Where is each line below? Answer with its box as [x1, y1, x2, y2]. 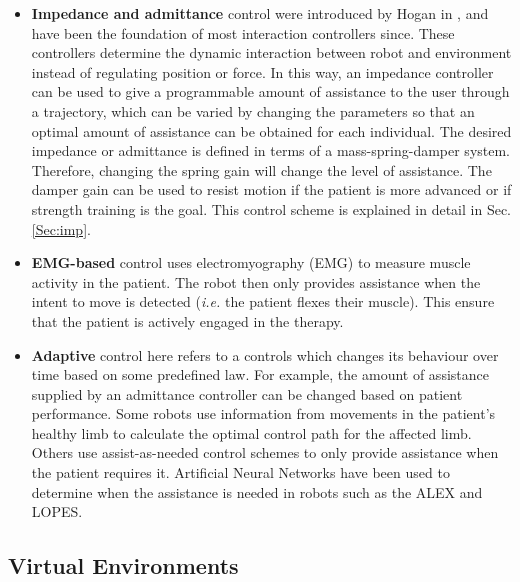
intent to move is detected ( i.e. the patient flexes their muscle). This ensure [31, 291, 495, 312]
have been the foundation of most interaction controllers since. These [31, 22, 455, 43]
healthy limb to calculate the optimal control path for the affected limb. [31, 422, 472, 443]
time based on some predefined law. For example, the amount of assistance [31, 364, 489, 385]
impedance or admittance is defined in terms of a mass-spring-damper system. [31, 140, 511, 161]
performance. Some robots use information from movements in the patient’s [31, 403, 496, 424]
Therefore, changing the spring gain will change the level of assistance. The [31, 159, 492, 180]
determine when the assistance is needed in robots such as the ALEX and [31, 481, 483, 502]
